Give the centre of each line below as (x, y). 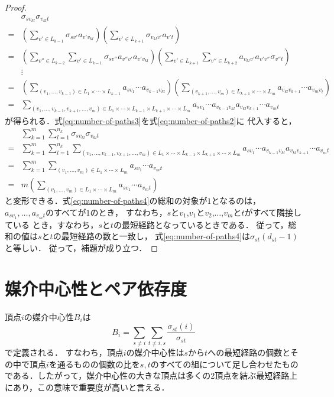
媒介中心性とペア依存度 (96, 288)
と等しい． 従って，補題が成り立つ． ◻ (81, 247)
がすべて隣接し (273, 212)
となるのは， (236, 201)
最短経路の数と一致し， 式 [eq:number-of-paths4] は (156, 236)
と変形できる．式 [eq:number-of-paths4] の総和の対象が (106, 201)
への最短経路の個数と (249, 352)
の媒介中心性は (155, 352)
